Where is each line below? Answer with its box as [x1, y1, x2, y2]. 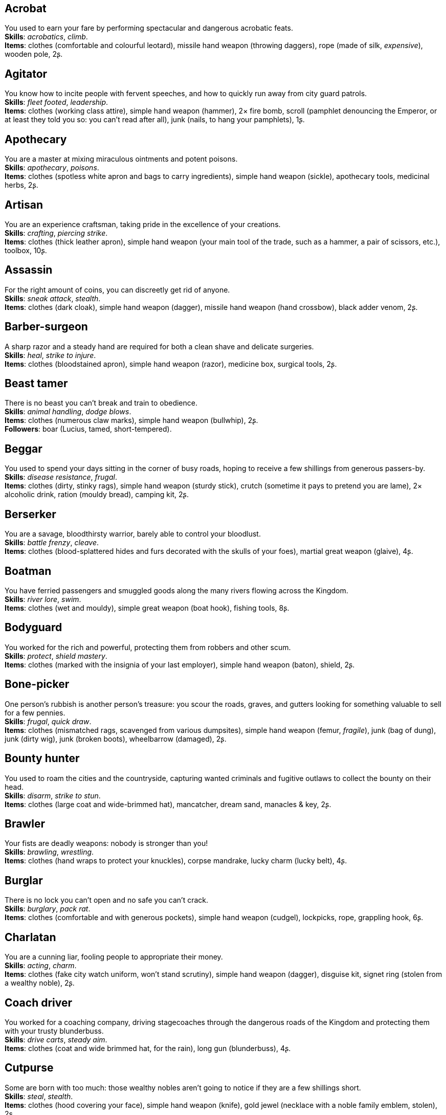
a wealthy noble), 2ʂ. [5, 978, 75, 988]
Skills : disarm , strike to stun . [5, 791, 101, 800]
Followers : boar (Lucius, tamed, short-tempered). [5, 425, 172, 434]
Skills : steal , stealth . [5, 1091, 73, 1101]
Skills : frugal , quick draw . [5, 717, 92, 726]
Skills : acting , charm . [5, 961, 77, 970]
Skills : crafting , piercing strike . [5, 228, 108, 237]
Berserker [5, 507, 56, 521]
